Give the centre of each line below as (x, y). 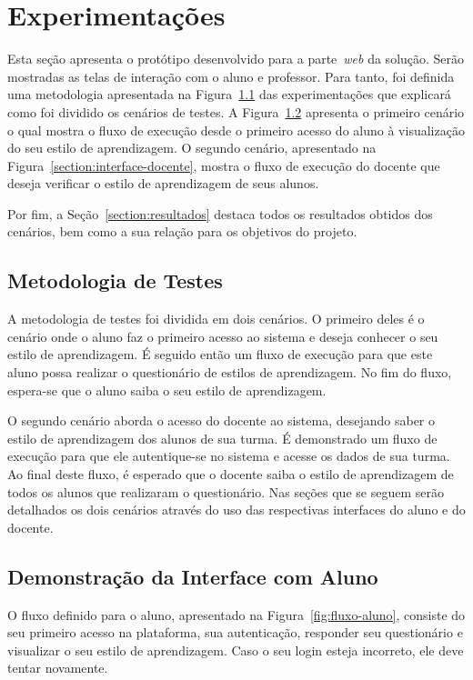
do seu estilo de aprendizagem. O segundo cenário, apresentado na (192, 148)
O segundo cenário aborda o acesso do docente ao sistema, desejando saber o (221, 420)
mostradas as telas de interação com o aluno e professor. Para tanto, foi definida (231, 76)
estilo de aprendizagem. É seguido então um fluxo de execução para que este (220, 354)
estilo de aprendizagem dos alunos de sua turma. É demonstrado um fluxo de (222, 438)
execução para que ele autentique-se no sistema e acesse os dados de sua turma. (229, 456)
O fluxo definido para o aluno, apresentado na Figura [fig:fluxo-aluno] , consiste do (236, 614)
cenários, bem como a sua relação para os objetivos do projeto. (182, 231)
